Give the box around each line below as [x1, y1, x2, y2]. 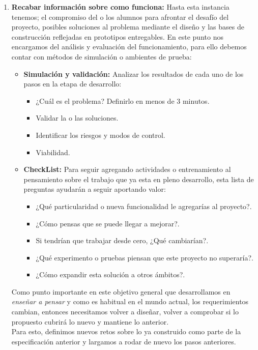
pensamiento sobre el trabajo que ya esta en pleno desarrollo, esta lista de [23, 173, 254, 184]
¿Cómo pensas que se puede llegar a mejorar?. [36, 218, 180, 228]
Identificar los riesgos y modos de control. [36, 129, 165, 140]
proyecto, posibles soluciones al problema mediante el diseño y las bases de [11, 21, 244, 32]
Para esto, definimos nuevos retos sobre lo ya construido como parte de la [11, 326, 241, 337]
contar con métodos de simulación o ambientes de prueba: [11, 51, 192, 62]
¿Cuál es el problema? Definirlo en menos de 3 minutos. [36, 95, 210, 106]
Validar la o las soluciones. [36, 112, 119, 123]
